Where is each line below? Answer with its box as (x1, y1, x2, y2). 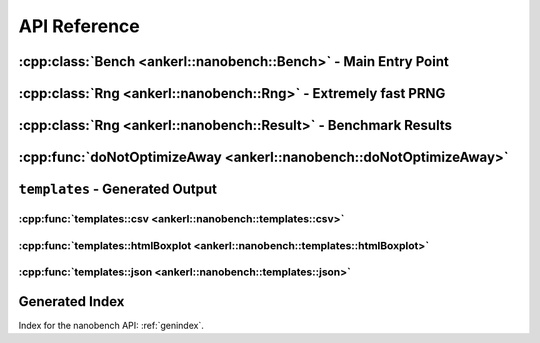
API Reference (18, 15, 140, 37)
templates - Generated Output (18, 181, 218, 198)
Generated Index (18, 293, 125, 310)
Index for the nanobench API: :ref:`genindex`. (18, 319, 204, 331)
